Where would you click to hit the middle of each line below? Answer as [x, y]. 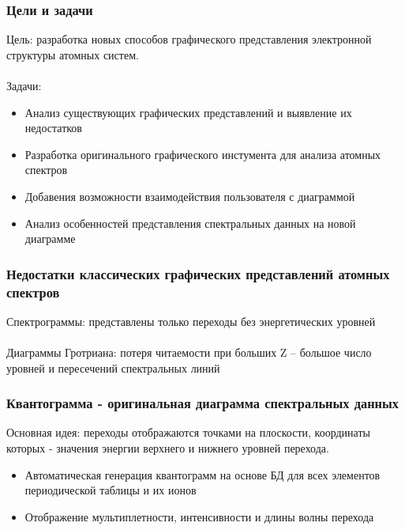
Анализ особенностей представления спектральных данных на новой [190, 223]
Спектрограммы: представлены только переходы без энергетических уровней [191, 321]
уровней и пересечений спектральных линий [113, 367]
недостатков [53, 128]
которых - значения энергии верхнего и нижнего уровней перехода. [168, 448]
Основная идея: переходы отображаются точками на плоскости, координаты [188, 432]
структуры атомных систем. [73, 54]
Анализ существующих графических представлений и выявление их [188, 112]
